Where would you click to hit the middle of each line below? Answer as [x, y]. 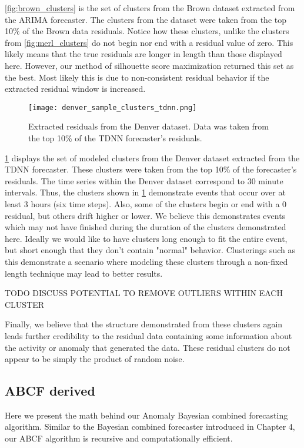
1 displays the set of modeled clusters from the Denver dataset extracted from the [152, 157]
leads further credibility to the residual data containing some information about [148, 335]
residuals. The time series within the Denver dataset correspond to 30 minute [144, 180]
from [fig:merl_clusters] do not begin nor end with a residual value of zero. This [149, 42]
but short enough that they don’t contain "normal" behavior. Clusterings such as [150, 250]
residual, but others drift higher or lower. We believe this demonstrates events [145, 215]
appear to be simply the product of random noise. [95, 359]
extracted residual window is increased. [75, 89]
